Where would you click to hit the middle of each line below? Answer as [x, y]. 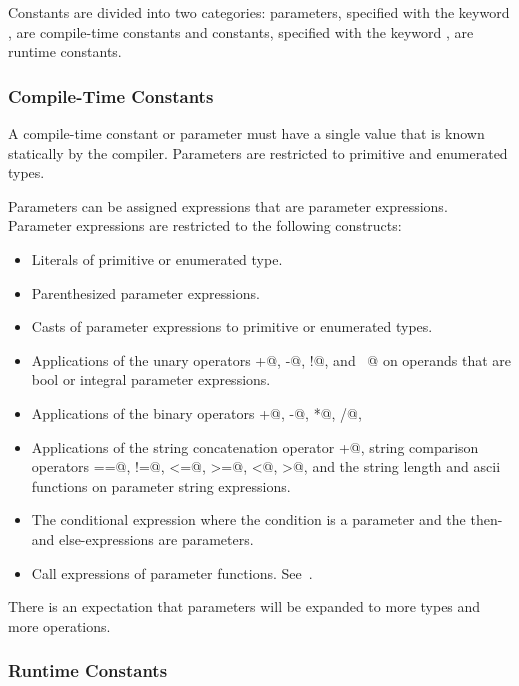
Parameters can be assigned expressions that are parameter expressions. [228, 205]
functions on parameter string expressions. [161, 485]
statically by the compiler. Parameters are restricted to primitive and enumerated [258, 152]
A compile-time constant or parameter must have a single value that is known [246, 133]
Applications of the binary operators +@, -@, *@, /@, [196, 412]
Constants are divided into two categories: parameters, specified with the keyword [259, 12]
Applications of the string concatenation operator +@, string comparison [255, 446]
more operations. [59, 625]
